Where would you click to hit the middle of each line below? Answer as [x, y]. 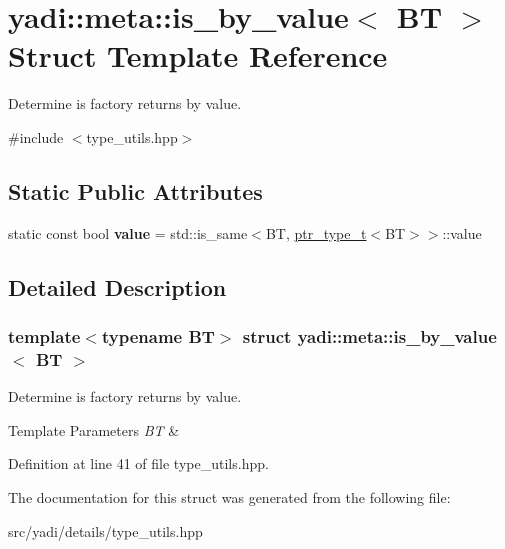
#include [36, 136]
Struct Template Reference [198, 55]
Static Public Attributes [135, 190]
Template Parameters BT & [94, 429]
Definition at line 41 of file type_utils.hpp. [138, 463]
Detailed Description [117, 286]
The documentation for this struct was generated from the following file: [229, 497]
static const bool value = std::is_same [128, 232]
